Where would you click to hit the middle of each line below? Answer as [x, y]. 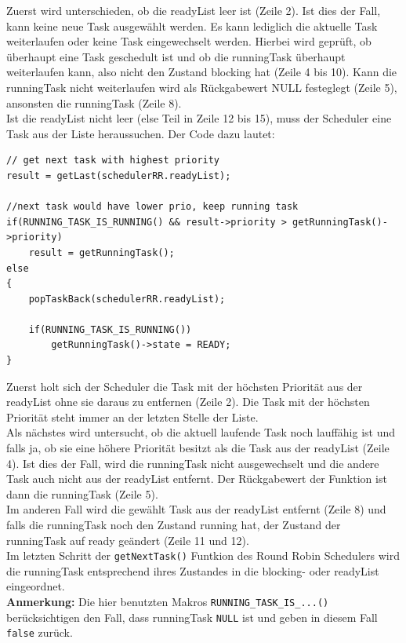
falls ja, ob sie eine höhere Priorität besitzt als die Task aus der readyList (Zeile [198, 448]
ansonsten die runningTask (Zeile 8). [94, 102]
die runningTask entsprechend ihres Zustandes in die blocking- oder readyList [193, 570]
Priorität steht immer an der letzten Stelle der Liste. [132, 416]
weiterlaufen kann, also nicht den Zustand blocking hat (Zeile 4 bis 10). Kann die [202, 72]
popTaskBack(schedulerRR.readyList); [127, 299]
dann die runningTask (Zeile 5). [82, 493]
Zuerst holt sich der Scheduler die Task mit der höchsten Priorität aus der [185, 386]
